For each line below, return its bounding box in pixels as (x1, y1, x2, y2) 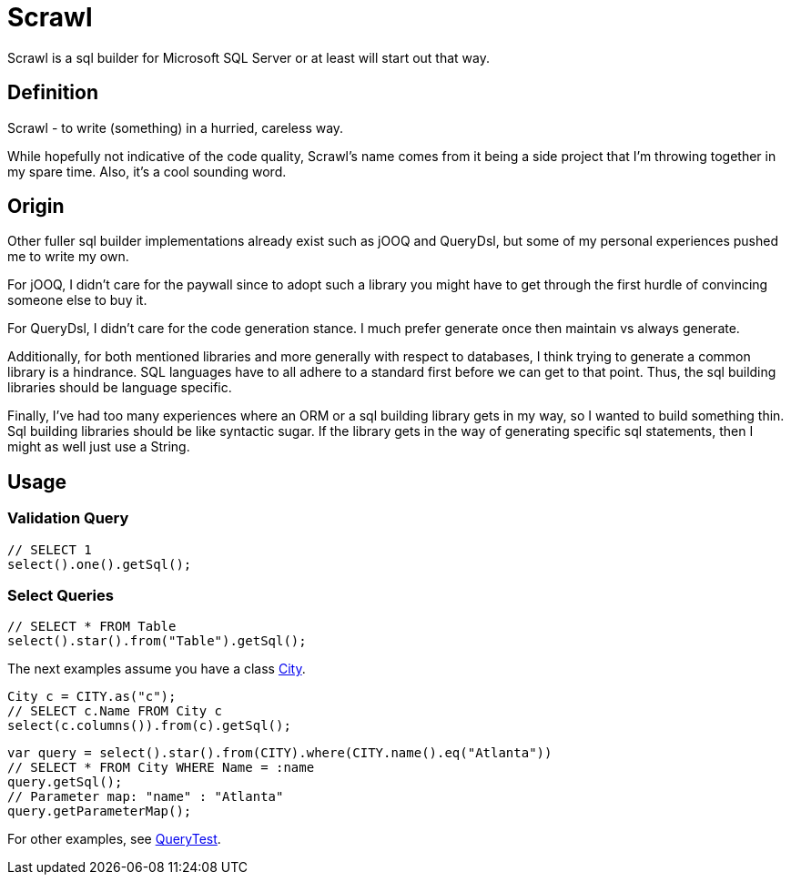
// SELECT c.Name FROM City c (7, 704, 223, 719)
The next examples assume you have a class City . (7, 661, 306, 677)
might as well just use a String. (7, 439, 190, 455)
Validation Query (7, 509, 129, 528)
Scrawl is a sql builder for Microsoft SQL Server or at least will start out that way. (7, 49, 491, 66)
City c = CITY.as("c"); (7, 689, 177, 705)
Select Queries (7, 586, 114, 605)
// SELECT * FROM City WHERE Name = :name (7, 760, 315, 776)
